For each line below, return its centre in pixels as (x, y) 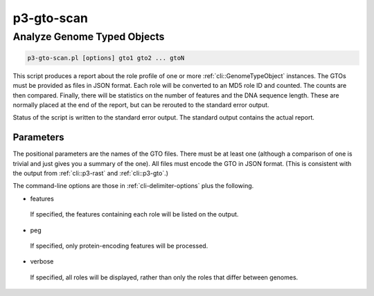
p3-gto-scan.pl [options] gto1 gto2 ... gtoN (106, 58)
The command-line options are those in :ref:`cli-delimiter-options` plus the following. (133, 186)
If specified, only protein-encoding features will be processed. (119, 246)
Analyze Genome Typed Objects (89, 37)
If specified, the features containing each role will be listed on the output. (134, 214)
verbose (42, 261)
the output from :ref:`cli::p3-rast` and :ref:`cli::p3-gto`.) (91, 174)
